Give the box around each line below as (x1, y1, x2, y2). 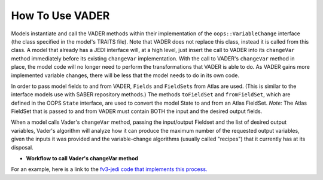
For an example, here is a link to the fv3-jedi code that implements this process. (11, 166, 208, 173)
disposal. (11, 144, 33, 151)
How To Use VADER (11, 9, 110, 22)
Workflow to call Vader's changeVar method (26, 155, 139, 162)
